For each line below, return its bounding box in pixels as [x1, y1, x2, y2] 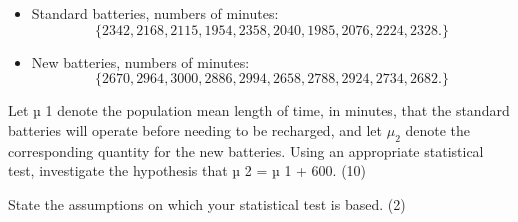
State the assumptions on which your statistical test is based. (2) [8, 193, 406, 214]
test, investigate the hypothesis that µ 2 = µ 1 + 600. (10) [8, 160, 367, 181]
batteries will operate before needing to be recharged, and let [8, 119, 382, 140]
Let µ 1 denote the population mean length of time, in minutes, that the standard [8, 100, 510, 121]
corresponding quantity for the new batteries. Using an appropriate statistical [8, 140, 484, 161]
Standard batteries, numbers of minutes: [31, 3, 279, 23]
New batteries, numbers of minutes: [31, 51, 250, 72]
